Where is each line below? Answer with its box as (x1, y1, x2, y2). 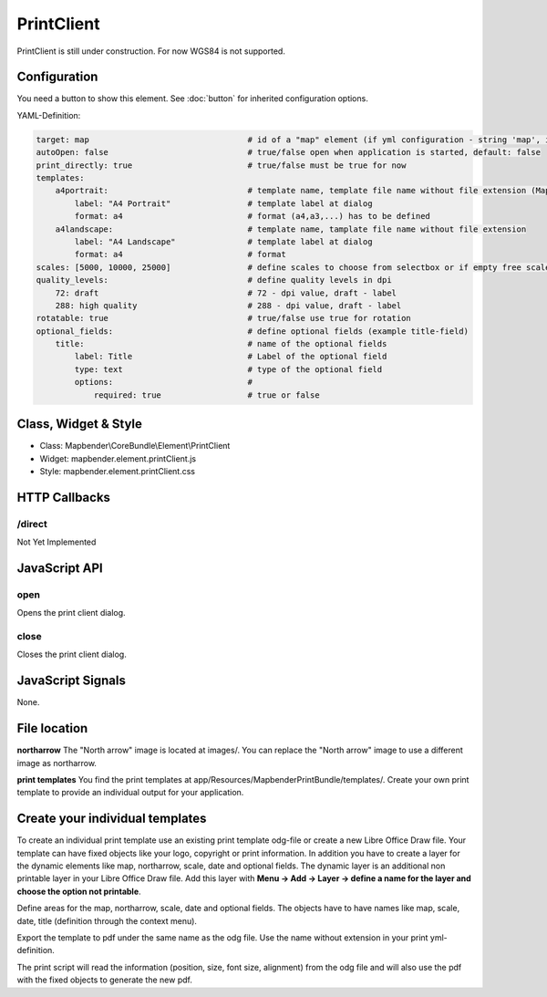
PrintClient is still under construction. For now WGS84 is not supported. (16, 46, 286, 57)
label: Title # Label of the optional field (74, 351, 387, 362)
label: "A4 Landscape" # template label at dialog (74, 236, 373, 246)
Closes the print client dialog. (16, 649, 127, 660)
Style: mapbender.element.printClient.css (39, 465, 196, 476)
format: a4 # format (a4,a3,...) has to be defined (74, 211, 430, 222)
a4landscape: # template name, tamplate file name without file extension (55, 223, 527, 234)
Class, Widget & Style (16, 416, 143, 432)
